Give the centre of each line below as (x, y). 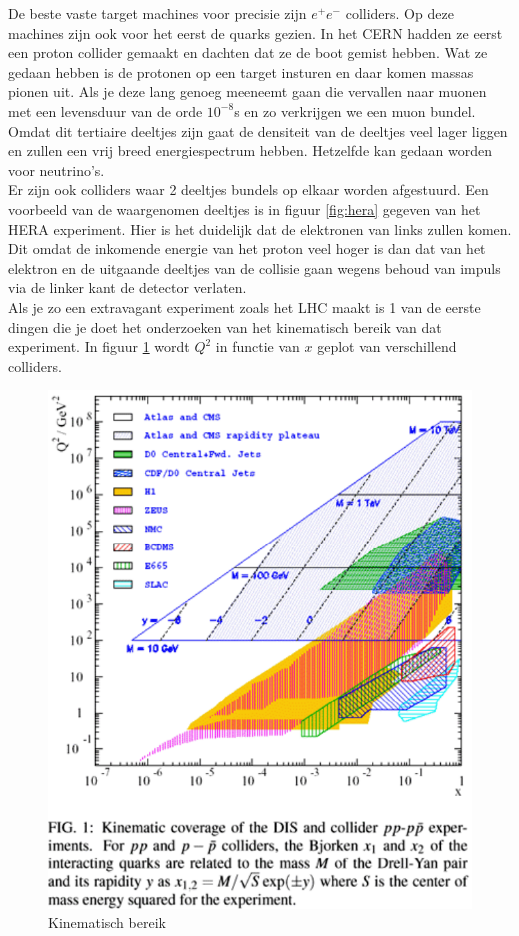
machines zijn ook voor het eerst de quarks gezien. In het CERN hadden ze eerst (255, 32)
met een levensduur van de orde (105, 110)
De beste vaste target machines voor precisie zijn (157, 13)
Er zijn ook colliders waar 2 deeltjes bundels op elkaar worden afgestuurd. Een (248, 189)
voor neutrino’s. (56, 169)
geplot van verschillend (387, 346)
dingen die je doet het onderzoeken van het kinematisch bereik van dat (225, 326)
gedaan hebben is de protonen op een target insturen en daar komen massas (241, 71)
